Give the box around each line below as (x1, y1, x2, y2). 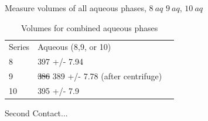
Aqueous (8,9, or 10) (37, 41, 111, 53)
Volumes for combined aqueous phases (21, 21, 158, 33)
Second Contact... (5, 107, 68, 119)
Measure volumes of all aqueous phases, (5, 2, 146, 14)
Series (9, 41, 30, 53)
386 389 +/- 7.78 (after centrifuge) (37, 70, 162, 82)
